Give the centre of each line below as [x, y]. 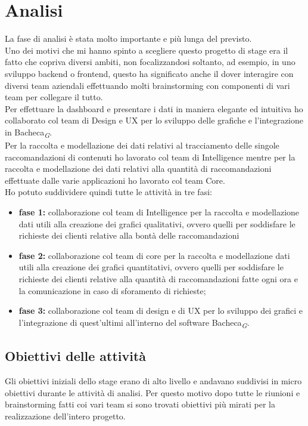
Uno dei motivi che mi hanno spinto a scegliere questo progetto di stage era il [147, 50]
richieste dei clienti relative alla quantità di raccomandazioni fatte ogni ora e [158, 278]
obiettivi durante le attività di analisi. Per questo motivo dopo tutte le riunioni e [153, 392]
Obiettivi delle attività [76, 356]
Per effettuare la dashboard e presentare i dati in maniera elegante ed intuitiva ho [154, 108]
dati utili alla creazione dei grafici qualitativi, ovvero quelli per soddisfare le [157, 223]
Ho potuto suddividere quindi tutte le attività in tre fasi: [108, 192]
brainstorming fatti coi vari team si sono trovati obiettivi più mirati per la [140, 404]
